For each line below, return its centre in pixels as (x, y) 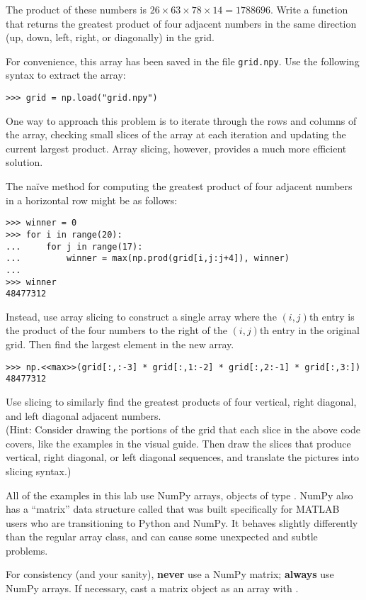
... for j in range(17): (74, 246)
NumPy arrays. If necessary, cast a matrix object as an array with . (152, 588)
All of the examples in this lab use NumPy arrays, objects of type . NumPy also (179, 495)
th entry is (332, 316)
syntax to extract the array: (66, 75)
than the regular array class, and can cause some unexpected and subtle (162, 537)
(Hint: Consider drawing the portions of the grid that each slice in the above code (183, 429)
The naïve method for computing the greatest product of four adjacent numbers (179, 186)
